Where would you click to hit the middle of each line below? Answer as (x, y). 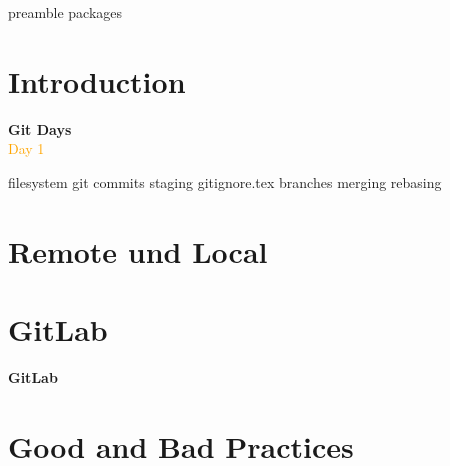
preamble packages (65, 12)
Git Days (40, 128)
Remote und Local (138, 250)
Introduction (97, 80)
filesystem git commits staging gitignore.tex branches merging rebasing (225, 181)
